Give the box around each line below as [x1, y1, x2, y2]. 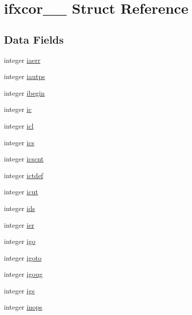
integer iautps [4, 71, 45, 81]
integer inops [4, 302, 43, 312]
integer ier [4, 219, 34, 230]
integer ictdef [4, 170, 44, 180]
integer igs [4, 285, 35, 295]
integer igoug [4, 269, 43, 279]
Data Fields [4, 31, 64, 47]
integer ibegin [4, 87, 45, 98]
